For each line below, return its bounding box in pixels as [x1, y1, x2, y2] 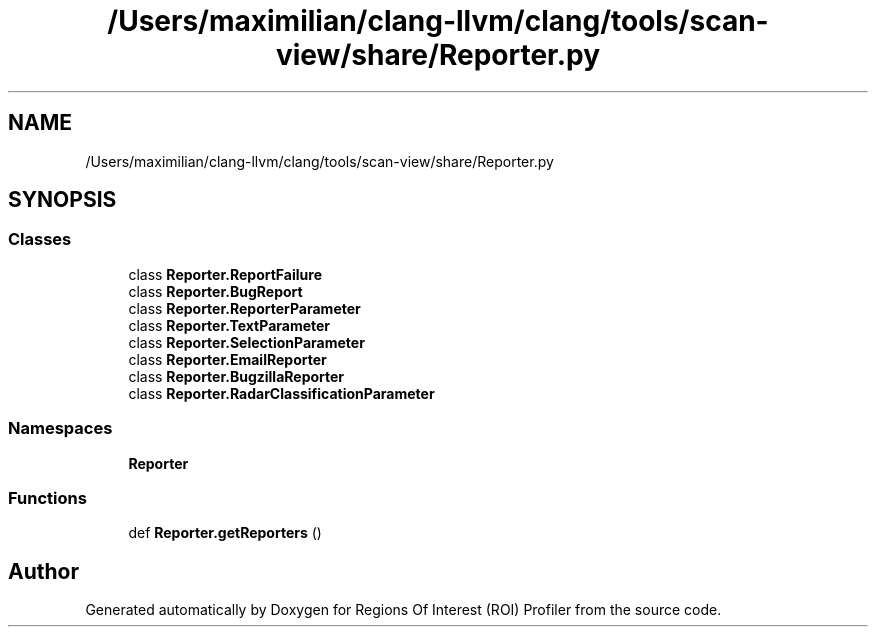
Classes [8, 229, 72, 250]
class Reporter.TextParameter [128, 316, 331, 334]
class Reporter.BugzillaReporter [128, 367, 345, 385]
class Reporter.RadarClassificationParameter [128, 384, 435, 402]
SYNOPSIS [8, 187, 117, 213]
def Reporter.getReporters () [128, 524, 322, 542]
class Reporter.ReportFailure [128, 265, 322, 283]
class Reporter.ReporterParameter [128, 299, 361, 317]
